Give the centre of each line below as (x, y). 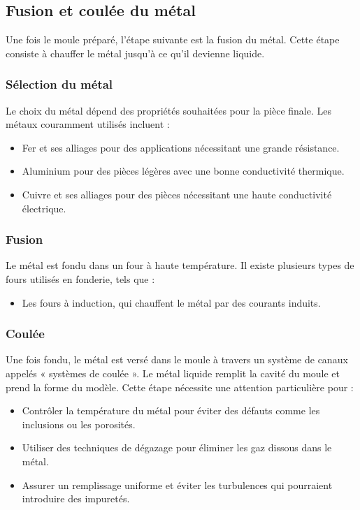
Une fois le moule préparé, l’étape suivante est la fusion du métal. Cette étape (173, 39)
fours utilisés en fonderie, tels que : (80, 278)
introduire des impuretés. (76, 498)
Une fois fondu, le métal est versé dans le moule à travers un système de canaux (177, 359)
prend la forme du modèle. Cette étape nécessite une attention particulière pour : (180, 387)
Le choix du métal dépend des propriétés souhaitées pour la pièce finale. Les (168, 110)
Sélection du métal (59, 84)
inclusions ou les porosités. (79, 424)
